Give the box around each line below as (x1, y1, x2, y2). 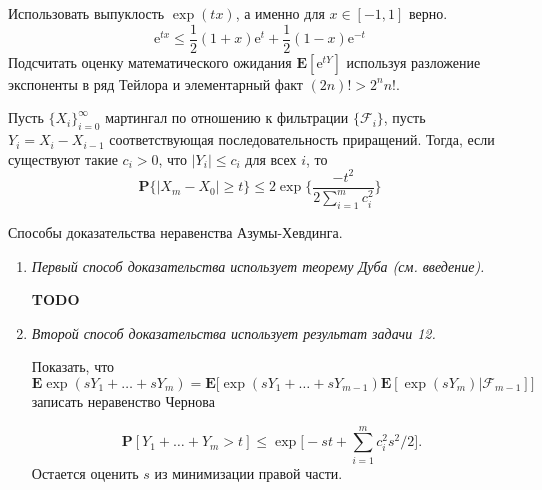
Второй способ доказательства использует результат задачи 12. (31, 322, 436, 343)
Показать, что (31, 356, 115, 377)
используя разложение (346, 51, 481, 72)
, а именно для (235, 3, 325, 23)
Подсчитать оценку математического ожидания (8, 51, 292, 72)
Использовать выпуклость (8, 3, 165, 23)
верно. (409, 3, 448, 23)
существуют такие (8, 148, 118, 169)
